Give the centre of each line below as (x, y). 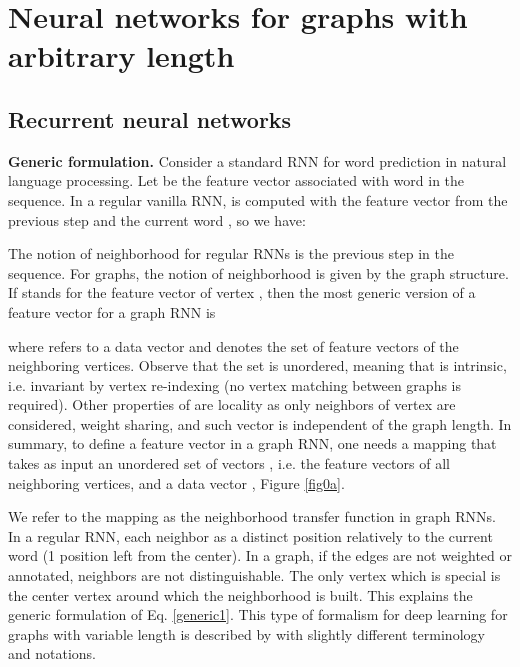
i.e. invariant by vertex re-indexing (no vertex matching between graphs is (235, 384)
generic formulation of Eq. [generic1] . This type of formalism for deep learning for (258, 614)
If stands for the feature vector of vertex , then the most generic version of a (242, 292)
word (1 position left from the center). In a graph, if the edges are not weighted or (260, 555)
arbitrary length (121, 55)
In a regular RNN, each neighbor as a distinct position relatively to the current (250, 535)
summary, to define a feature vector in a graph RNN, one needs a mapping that (252, 443)
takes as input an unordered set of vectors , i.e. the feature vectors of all (229, 463)
